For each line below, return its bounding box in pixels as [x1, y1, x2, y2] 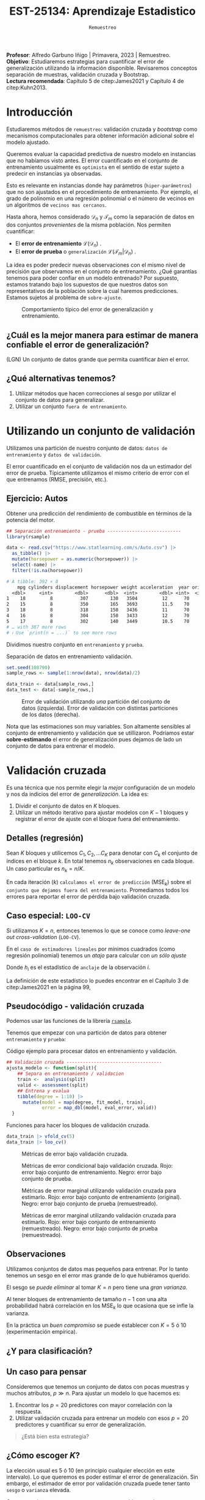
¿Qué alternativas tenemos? [6, 373, 116, 384]
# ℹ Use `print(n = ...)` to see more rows [6, 629, 117, 636]
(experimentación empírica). [6, 1328, 77, 1335]
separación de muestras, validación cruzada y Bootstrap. [6, 70, 150, 78]
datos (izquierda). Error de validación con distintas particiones [21, 705, 178, 712]
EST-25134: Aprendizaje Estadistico [9, 4, 196, 18]
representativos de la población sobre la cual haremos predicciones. [6, 288, 179, 295]
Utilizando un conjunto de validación [6, 424, 195, 438]
